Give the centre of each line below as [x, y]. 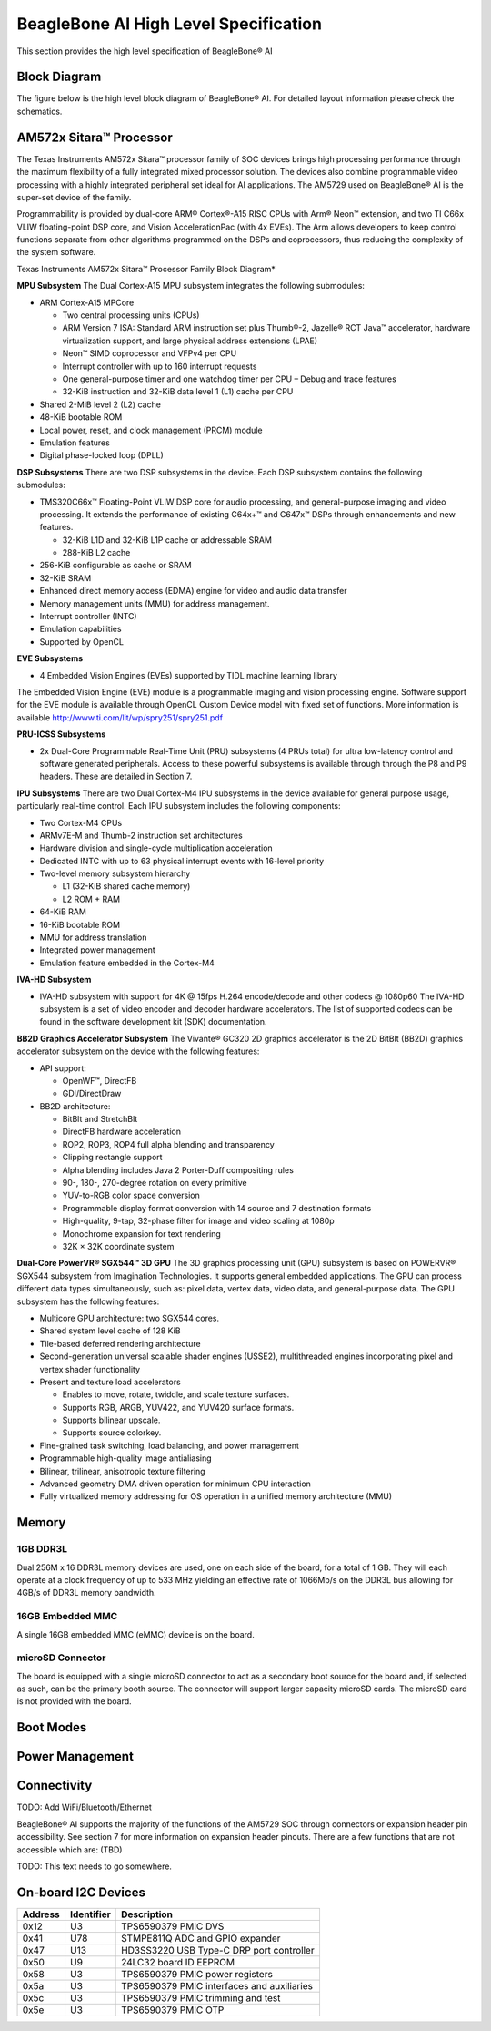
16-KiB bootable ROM [80, 924]
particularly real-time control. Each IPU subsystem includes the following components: [179, 806]
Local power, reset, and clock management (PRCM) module [151, 430]
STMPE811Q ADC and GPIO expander [201, 1938]
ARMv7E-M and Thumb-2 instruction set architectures [141, 835]
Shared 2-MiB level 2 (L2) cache [100, 404]
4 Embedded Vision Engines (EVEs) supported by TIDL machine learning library [189, 675]
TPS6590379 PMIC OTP [173, 2010]
